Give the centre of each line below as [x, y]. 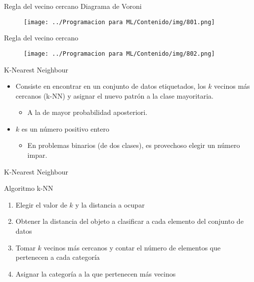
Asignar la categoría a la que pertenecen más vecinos [96, 273]
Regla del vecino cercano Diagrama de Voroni [73, 6]
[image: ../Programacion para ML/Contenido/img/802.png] [119, 53]
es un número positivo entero [65, 128]
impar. [37, 155]
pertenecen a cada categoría [58, 257]
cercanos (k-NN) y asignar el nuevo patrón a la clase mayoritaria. [114, 95]
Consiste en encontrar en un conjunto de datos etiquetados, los [111, 86]
